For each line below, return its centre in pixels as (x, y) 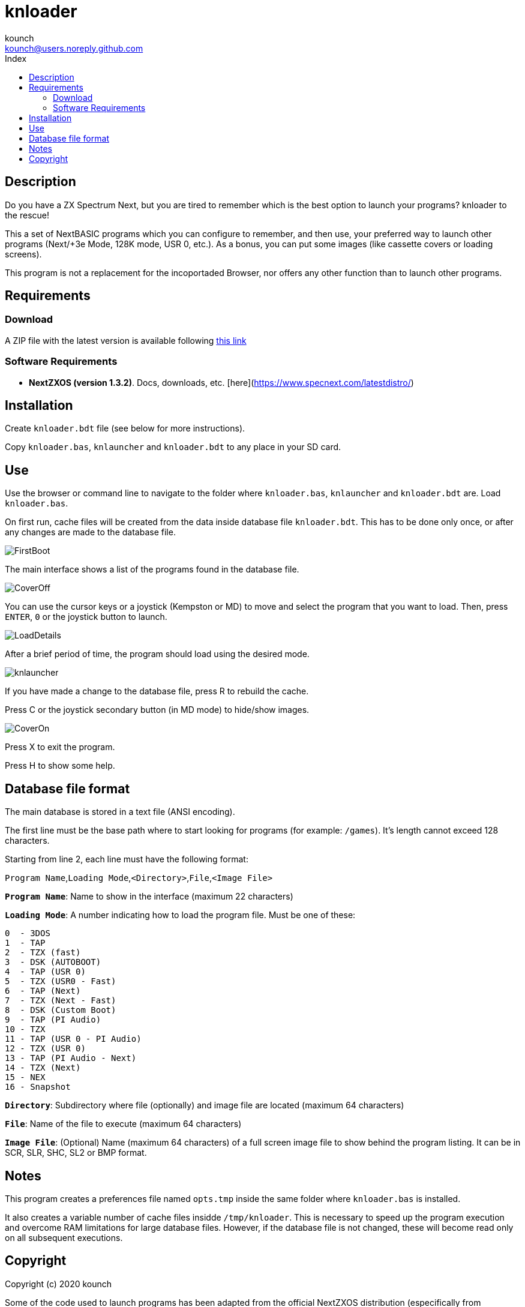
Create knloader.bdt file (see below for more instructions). (125, 428)
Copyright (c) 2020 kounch (58, 1284)
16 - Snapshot (38, 1087)
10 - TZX (25, 1029)
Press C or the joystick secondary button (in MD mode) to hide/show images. (157, 710)
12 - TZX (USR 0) (45, 1049)
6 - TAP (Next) (43, 991)
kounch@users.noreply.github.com (74, 48)
